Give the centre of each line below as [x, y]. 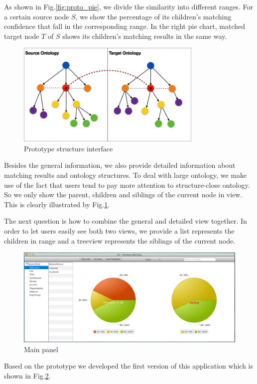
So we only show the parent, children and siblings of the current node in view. [123, 194]
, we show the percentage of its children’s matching [153, 16]
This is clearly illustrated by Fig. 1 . [57, 204]
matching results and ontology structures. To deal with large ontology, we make [126, 175]
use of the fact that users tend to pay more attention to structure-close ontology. [127, 185]
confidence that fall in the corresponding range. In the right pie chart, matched [125, 26]
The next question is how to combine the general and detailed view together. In [126, 221]
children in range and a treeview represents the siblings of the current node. [120, 240]
